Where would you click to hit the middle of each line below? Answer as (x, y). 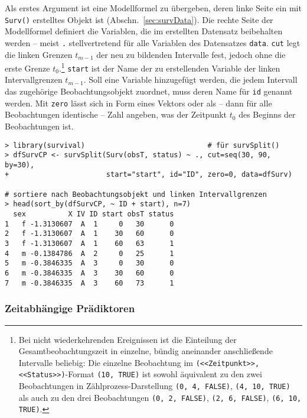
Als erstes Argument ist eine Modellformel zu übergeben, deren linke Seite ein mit (153, 8)
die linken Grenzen (39, 54)
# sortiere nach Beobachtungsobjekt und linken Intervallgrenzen (136, 194)
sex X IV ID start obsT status (94, 214)
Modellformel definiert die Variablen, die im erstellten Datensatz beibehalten (144, 31)
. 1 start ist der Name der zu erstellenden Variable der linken (169, 67)
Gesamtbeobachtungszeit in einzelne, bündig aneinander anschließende (146, 351)
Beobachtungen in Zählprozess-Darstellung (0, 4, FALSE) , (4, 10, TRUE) (154, 386)
